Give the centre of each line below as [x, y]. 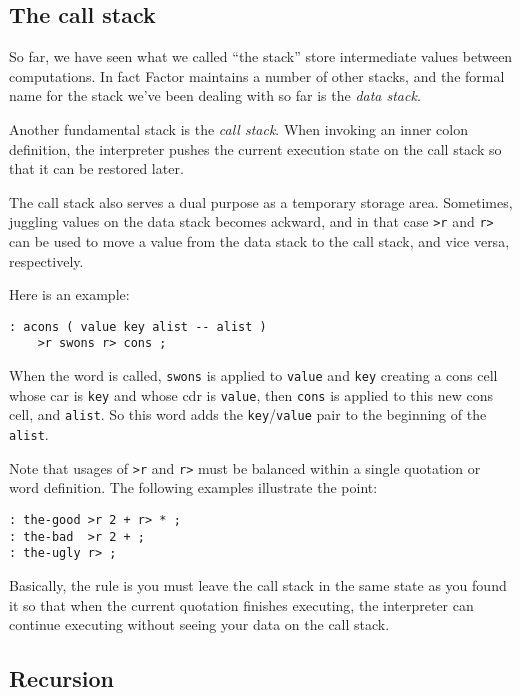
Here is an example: [69, 294]
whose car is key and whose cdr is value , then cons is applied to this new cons [251, 394]
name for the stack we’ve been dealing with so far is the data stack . [215, 95]
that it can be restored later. [96, 168]
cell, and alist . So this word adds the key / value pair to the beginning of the [248, 414]
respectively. [46, 260]
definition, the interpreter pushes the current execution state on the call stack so [255, 148]
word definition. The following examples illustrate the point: [193, 487]
